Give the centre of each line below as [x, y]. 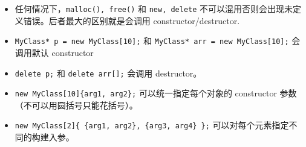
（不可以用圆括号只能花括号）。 [76, 105]
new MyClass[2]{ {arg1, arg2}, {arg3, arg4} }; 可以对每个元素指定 [152, 125]
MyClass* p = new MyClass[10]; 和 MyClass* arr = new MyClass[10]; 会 [158, 41]
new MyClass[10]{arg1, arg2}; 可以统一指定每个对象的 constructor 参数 [156, 93]
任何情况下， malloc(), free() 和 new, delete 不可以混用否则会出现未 [154, 8]
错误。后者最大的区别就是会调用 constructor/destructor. [132, 20]
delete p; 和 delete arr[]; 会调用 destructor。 [108, 73]
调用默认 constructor [54, 52]
